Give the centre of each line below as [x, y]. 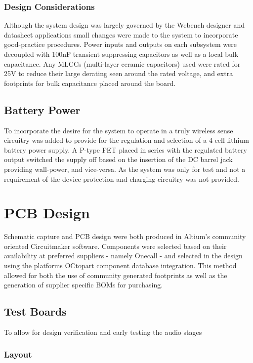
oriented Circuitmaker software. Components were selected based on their [115, 246]
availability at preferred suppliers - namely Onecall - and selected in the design [123, 256]
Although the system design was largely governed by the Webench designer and [124, 25]
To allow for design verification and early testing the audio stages [103, 332]
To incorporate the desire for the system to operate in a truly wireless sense [119, 130]
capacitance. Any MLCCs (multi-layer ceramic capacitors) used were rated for [122, 63]
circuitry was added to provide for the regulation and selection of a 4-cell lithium [126, 140]
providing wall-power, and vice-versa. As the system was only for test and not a [125, 169]
